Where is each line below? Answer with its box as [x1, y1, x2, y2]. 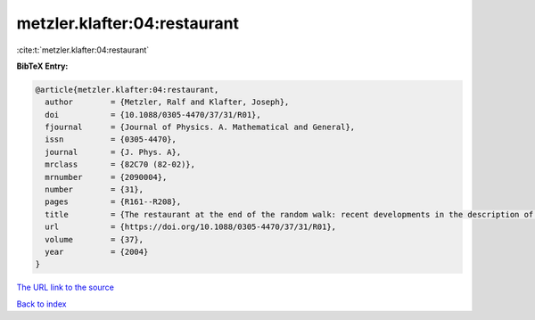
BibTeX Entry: [16, 61, 69, 71]
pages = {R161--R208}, [45, 197, 182, 207]
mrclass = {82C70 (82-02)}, [45, 160, 196, 169]
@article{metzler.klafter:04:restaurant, [35, 85, 219, 94]
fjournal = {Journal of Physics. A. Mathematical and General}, [45, 122, 356, 133]
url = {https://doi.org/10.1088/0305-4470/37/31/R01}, [45, 222, 337, 232]
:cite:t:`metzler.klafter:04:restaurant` [16, 45, 150, 55]
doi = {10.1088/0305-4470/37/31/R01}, [45, 110, 262, 119]
